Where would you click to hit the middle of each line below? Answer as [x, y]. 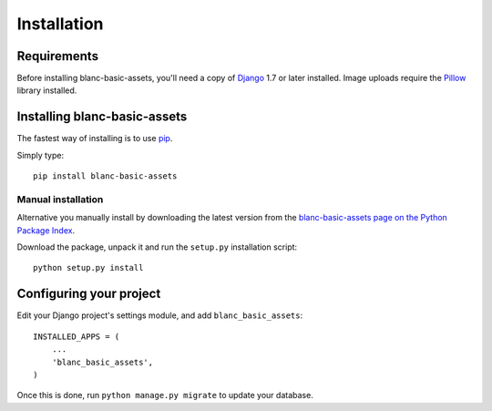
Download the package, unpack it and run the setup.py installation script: [157, 247]
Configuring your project [89, 294]
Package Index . [46, 230]
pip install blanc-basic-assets [105, 176]
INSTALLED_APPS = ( [77, 336]
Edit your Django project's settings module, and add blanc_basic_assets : [160, 315]
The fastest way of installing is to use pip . [95, 139]
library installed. [47, 90]
